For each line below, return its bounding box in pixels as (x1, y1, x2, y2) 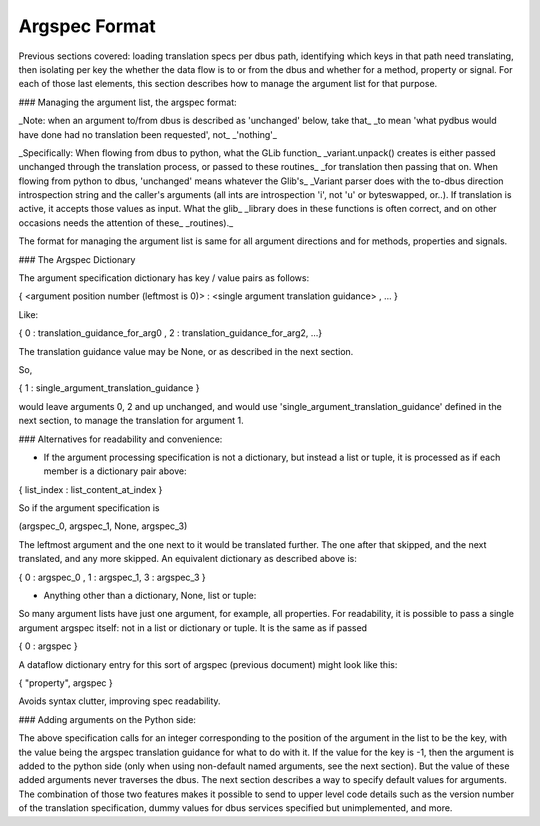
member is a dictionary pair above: (43, 465, 187, 477)
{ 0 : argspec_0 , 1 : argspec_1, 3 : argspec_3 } (18, 571, 206, 583)
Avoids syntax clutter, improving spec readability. (18, 695, 221, 707)
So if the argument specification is (18, 502, 160, 514)
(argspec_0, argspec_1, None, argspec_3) (18, 520, 188, 532)
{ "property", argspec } (18, 677, 114, 689)
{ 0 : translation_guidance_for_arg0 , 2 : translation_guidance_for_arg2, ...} (18, 327, 323, 339)
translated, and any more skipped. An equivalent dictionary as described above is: (18, 553, 357, 565)
